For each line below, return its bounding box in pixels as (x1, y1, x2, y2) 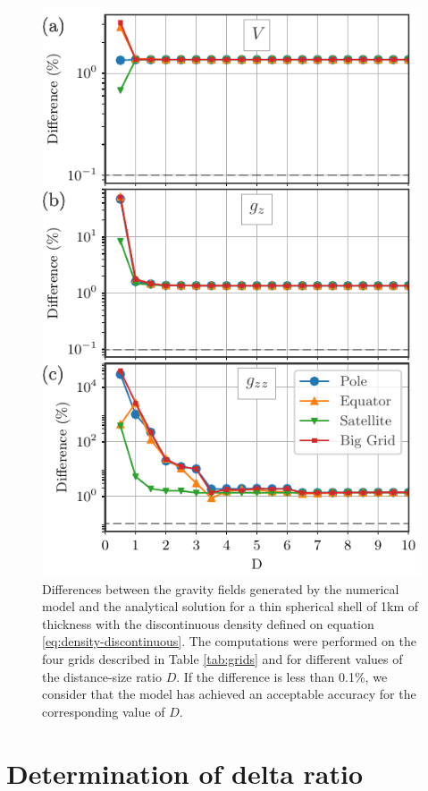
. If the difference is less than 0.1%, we (176, 667, 388, 685)
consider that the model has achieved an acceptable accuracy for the (42, 685, 416, 703)
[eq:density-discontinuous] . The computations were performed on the (42, 632, 416, 651)
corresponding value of (42, 702, 165, 720)
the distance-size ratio (42, 667, 162, 685)
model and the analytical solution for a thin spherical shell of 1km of (42, 597, 419, 616)
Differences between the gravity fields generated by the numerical (42, 579, 399, 598)
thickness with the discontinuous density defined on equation (42, 614, 374, 633)
